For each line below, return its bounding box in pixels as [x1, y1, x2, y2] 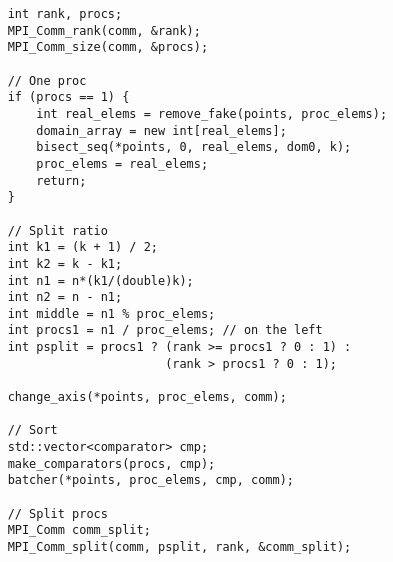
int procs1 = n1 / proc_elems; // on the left [7, 323, 323, 338]
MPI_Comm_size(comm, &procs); [7, 40, 209, 55]
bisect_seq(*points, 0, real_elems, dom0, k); [36, 140, 352, 155]
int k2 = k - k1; [7, 256, 123, 271]
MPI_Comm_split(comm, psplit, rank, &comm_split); [7, 540, 352, 554]
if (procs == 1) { [7, 90, 130, 105]
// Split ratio [7, 223, 108, 238]
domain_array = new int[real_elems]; [36, 123, 287, 138]
